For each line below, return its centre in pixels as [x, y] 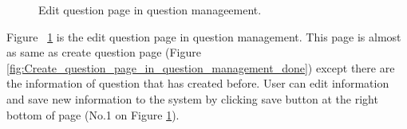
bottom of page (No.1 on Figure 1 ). [93, 114]
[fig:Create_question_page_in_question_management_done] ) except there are [201, 67]
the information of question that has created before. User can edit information [198, 83]
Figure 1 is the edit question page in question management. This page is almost [204, 36]
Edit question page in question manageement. [150, 10]
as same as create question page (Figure [104, 52]
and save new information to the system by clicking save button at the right [192, 98]
